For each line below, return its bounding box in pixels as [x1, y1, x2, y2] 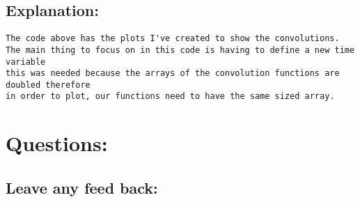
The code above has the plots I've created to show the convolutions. [6, 33, 340, 44]
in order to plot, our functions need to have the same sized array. [6, 91, 335, 102]
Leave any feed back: [6, 176, 158, 198]
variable [6, 56, 46, 67]
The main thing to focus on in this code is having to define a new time [6, 45, 355, 55]
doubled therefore [6, 79, 91, 90]
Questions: [6, 129, 108, 157]
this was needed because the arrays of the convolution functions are [6, 68, 340, 79]
